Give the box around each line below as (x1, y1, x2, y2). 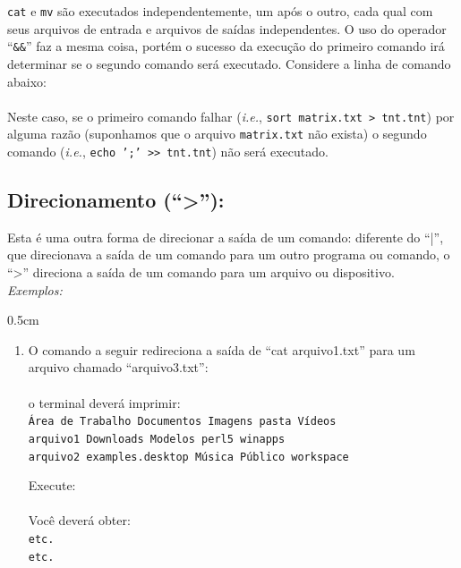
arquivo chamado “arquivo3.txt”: (28, 358, 209, 377)
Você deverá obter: (28, 511, 131, 530)
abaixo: (7, 72, 47, 90)
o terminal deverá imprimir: (28, 393, 181, 411)
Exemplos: (7, 280, 63, 299)
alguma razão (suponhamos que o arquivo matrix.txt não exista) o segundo (7, 124, 427, 143)
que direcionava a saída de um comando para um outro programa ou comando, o (7, 245, 450, 264)
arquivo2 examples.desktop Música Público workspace (28, 450, 349, 463)
